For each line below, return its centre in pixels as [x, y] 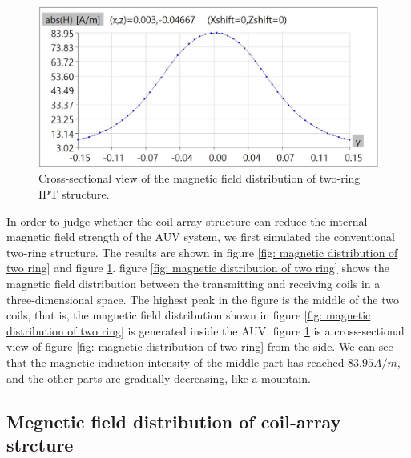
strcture [40, 444]
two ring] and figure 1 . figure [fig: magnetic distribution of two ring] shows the [198, 268]
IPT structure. [74, 194]
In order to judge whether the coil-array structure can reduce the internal [187, 221]
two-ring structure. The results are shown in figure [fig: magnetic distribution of [202, 252]
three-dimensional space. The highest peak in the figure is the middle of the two [203, 299]
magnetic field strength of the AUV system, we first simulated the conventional [201, 237]
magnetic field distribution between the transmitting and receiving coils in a [193, 283]
